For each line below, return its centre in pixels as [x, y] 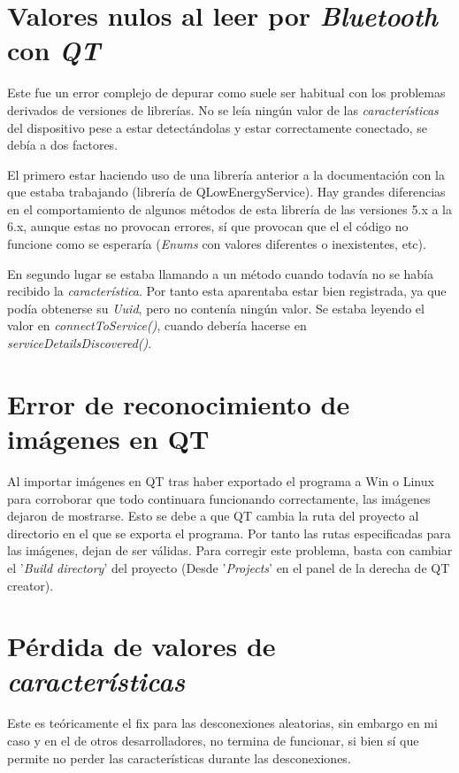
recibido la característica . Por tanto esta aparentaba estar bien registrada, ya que [227, 291]
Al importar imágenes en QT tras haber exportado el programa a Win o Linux [221, 480]
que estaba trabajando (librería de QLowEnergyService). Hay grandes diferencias [226, 192]
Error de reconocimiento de [179, 403]
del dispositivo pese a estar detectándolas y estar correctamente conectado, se [218, 127]
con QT [54, 50]
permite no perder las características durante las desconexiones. [179, 758]
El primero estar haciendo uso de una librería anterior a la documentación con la [226, 174]
